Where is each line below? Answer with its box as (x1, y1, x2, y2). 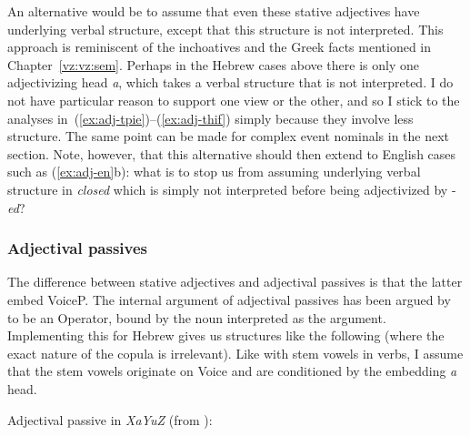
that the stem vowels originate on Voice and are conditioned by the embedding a (7, 361, 457, 380)
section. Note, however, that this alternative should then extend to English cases (7, 144, 456, 163)
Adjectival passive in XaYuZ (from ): (7, 410, 213, 429)
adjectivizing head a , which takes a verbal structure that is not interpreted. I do (7, 73, 454, 92)
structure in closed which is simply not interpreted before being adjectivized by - (7, 179, 456, 198)
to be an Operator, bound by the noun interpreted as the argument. (7, 308, 386, 327)
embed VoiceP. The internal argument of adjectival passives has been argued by (7, 289, 451, 309)
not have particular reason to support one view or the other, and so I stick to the (7, 90, 460, 109)
